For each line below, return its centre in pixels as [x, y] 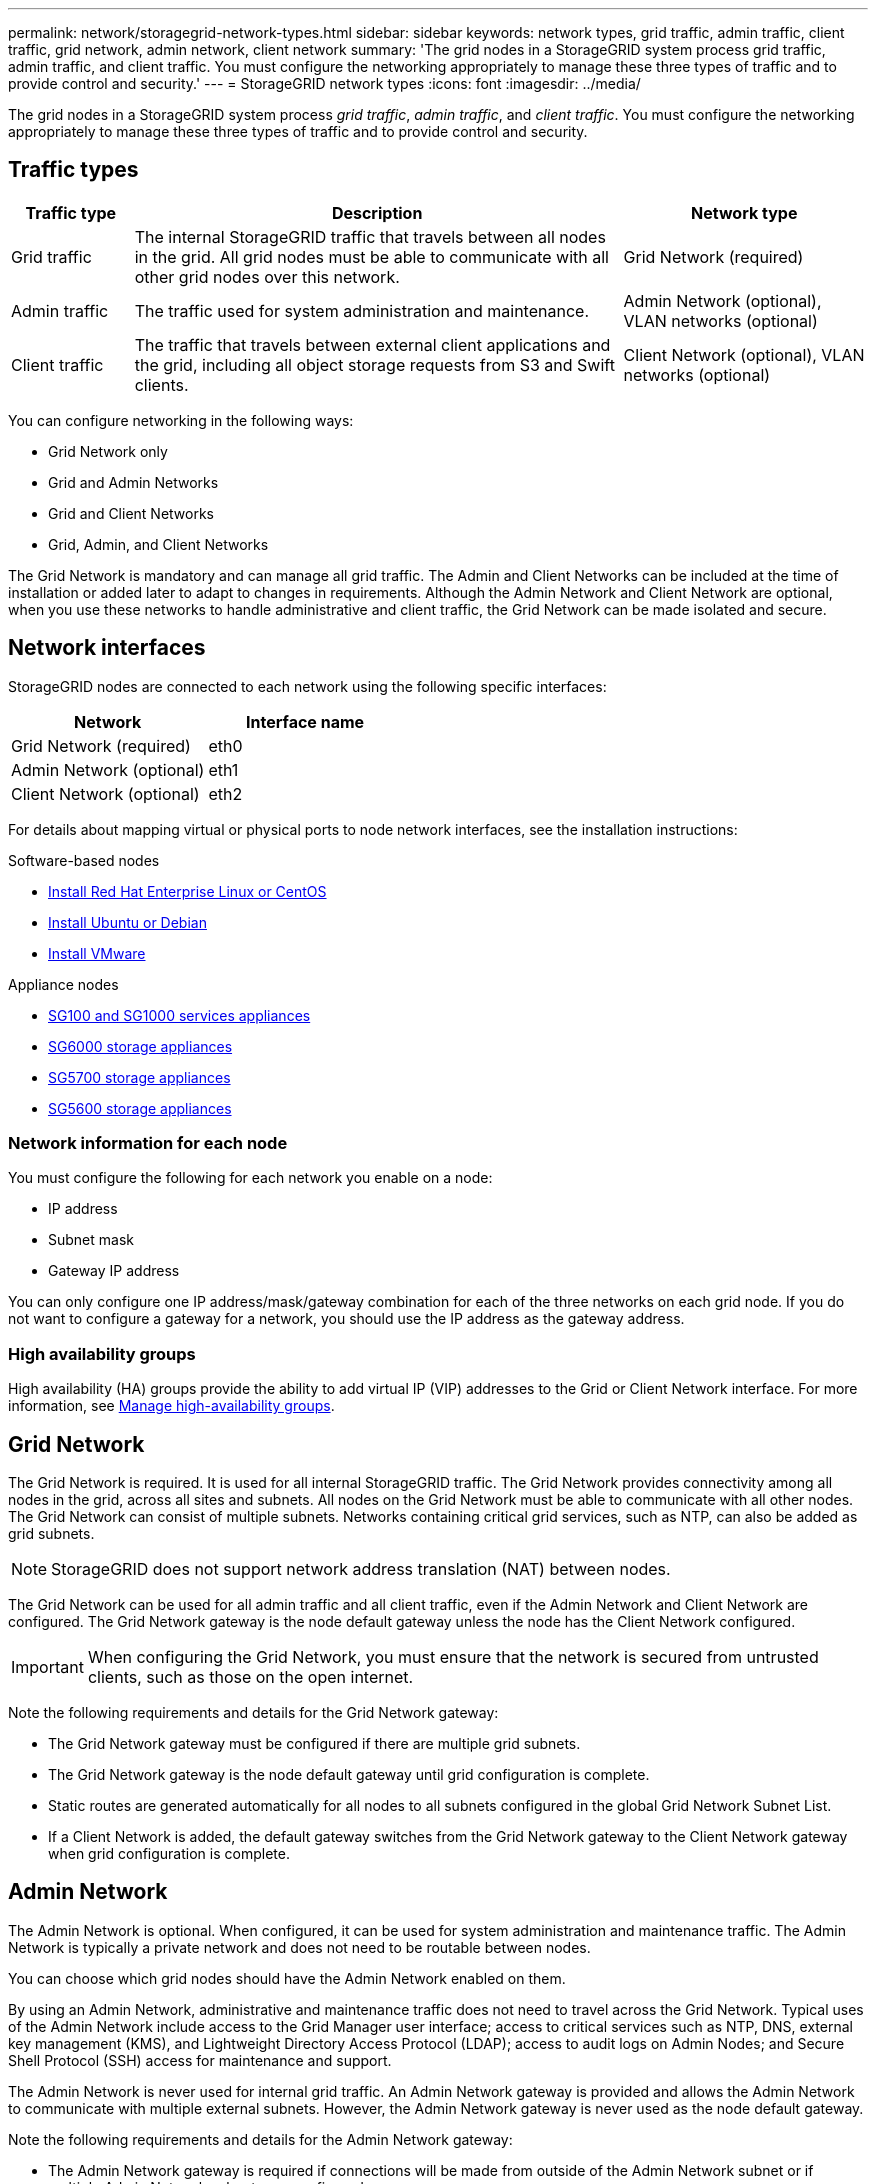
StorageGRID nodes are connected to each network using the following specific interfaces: [307, 686]
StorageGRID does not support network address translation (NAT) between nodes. [361, 1569]
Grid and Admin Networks [133, 482]
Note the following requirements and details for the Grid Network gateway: [253, 1713]
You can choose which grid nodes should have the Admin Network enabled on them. [287, 1978]
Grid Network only [108, 451]
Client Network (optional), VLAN [744, 354]
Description [377, 212]
